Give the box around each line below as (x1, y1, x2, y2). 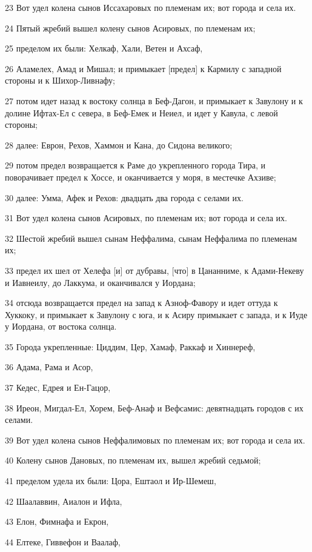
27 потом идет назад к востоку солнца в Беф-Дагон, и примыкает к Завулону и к (5, 94, 303, 107)
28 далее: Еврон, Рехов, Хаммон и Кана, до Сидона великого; (5, 138, 233, 151)
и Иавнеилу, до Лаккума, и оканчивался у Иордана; (5, 276, 196, 288)
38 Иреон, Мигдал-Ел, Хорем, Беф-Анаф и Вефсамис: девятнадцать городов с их (5, 401, 304, 414)
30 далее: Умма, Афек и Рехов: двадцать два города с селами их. (5, 191, 244, 204)
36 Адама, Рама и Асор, (5, 361, 93, 373)
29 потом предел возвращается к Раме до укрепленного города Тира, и (5, 159, 266, 171)
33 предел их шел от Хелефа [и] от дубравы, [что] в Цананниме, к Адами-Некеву (5, 264, 304, 276)
